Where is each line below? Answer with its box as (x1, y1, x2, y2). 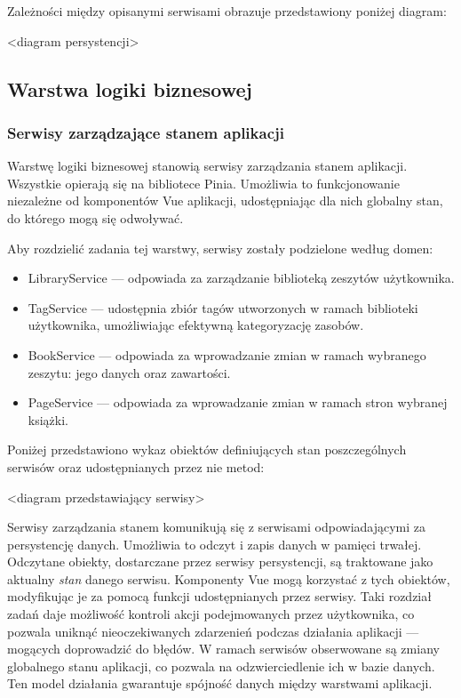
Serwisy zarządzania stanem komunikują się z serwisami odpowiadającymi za (7, 517, 426, 536)
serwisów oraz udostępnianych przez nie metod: (7, 457, 265, 476)
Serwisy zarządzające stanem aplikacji (7, 121, 284, 143)
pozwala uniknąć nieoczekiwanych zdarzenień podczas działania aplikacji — (7, 622, 419, 640)
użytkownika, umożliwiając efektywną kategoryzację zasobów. (28, 316, 364, 334)
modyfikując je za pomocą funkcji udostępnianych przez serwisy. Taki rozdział (7, 587, 432, 606)
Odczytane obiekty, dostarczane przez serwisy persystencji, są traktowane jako (7, 552, 433, 571)
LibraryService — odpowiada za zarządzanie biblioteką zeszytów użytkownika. (28, 269, 455, 287)
